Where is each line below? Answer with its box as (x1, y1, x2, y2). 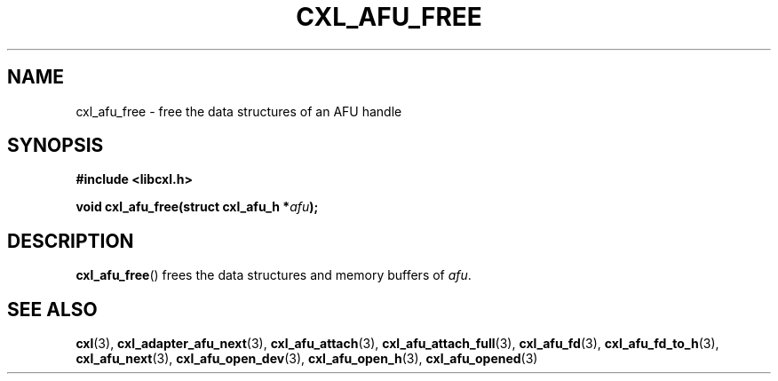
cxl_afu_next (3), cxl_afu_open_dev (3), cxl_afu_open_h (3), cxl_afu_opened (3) (75, 351, 538, 367)
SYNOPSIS (7, 134, 104, 157)
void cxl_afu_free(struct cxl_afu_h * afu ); (75, 199, 319, 215)
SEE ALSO (7, 298, 98, 321)
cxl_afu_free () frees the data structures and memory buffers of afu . (75, 267, 472, 283)
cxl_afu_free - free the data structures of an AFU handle (75, 103, 402, 119)
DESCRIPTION (7, 229, 134, 252)
